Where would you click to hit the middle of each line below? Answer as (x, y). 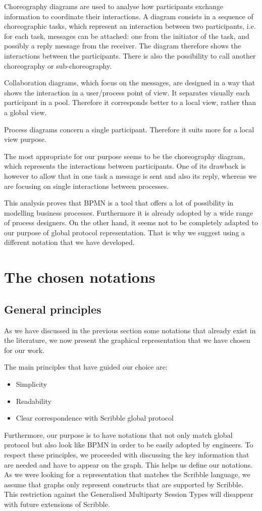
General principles (53, 309)
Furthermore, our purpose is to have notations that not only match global (118, 435)
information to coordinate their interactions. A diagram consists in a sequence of (129, 16)
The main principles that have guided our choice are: (86, 367)
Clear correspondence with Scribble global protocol (95, 418)
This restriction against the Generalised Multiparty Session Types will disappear (129, 494)
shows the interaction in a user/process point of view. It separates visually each (127, 92)
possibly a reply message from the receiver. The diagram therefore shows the (122, 46)
